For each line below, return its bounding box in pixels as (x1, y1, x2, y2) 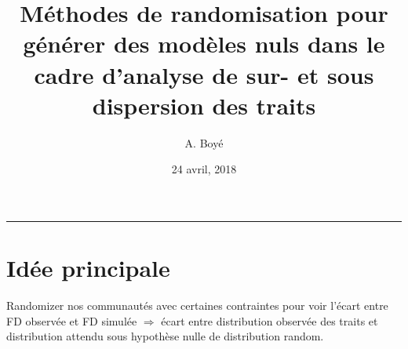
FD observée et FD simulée (6, 312, 137, 329)
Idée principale (6, 252, 170, 284)
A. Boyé (184, 134, 224, 151)
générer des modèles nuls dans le (23, 27, 385, 60)
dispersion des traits (92, 89, 316, 121)
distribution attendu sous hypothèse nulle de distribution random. (6, 328, 324, 344)
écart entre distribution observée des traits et (161, 312, 378, 329)
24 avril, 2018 (171, 161, 237, 177)
